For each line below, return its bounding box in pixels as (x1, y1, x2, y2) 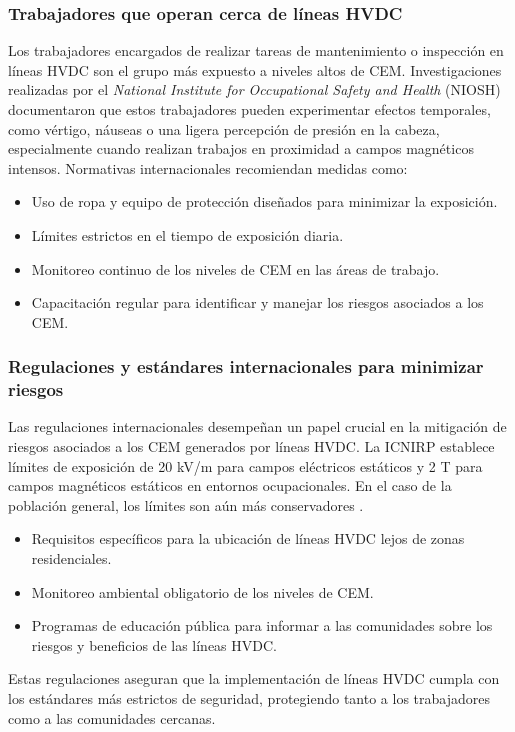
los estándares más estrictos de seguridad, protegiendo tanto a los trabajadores (8, 688, 490, 709)
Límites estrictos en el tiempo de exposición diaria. (31, 224, 344, 245)
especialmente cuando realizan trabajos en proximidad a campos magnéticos (8, 138, 474, 159)
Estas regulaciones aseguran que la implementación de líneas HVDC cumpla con (8, 668, 500, 689)
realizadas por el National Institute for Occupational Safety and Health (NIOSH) (8, 79, 501, 100)
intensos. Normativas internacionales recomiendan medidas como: (8, 157, 408, 178)
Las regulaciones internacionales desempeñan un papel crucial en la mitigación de (8, 416, 507, 437)
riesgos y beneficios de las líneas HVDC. (31, 634, 277, 655)
